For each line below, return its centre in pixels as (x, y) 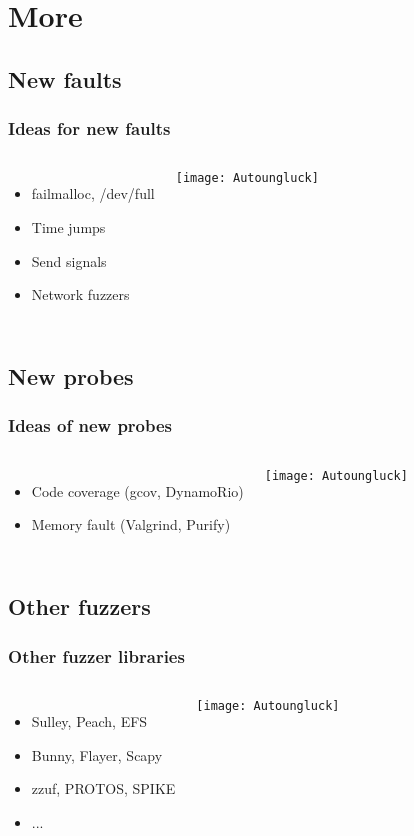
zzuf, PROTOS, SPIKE (103, 788)
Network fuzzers (80, 294)
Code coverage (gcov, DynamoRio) (137, 490)
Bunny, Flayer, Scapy (97, 754)
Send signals (69, 260)
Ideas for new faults (89, 128)
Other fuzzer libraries (96, 655)
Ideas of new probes (90, 425)
